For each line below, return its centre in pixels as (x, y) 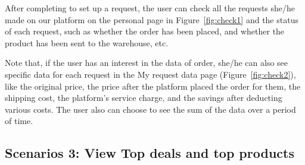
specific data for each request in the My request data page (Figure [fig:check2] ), (150, 74)
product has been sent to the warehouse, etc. (87, 42)
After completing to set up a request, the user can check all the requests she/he (150, 8)
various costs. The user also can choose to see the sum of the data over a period (150, 109)
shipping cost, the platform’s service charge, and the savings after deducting (144, 98)
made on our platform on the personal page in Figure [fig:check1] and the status (152, 19)
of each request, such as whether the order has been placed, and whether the (145, 31)
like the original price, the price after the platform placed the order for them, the (153, 86)
